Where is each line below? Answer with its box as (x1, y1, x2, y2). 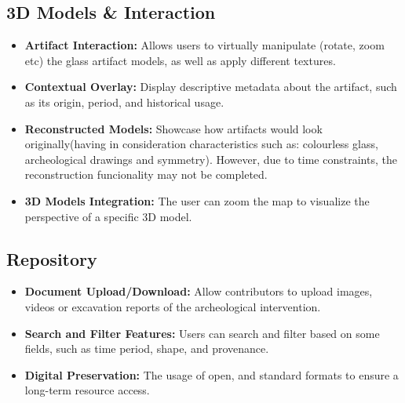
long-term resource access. (24, 382, 150, 398)
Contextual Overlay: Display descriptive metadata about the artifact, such (24, 78, 397, 95)
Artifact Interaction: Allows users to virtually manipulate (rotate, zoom (24, 37, 385, 53)
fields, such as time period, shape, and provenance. (24, 340, 269, 357)
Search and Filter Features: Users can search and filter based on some (24, 325, 380, 341)
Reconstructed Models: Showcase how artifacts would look (24, 120, 323, 136)
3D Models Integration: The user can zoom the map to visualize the (24, 192, 370, 209)
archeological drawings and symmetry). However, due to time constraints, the (24, 151, 397, 167)
